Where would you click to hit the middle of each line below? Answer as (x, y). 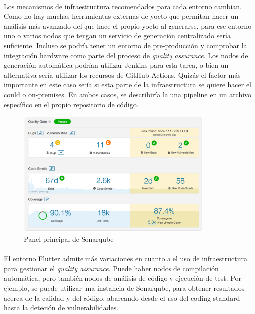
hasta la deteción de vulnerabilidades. (61, 307)
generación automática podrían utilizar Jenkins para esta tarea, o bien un (116, 65)
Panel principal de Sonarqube (69, 239)
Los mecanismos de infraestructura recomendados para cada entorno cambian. (123, 6)
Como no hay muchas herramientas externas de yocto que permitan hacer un (121, 16)
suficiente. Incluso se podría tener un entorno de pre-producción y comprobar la (126, 45)
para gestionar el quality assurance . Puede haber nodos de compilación (111, 268)
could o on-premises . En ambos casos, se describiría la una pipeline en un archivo (128, 94)
